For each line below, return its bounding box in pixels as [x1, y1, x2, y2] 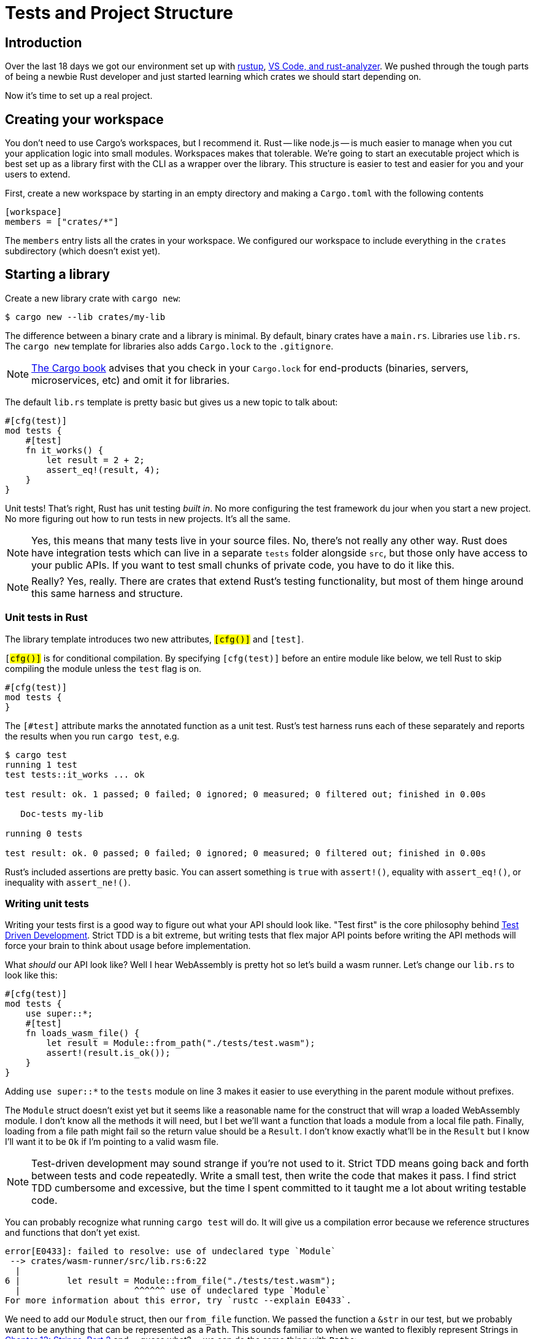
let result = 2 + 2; [46, 455, 145, 465]
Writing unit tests [5, 897, 89, 910]
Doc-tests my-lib [20, 808, 104, 819]
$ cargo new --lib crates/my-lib [5, 311, 166, 322]
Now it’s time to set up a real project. [5, 90, 153, 101]
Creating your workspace [5, 111, 164, 127]
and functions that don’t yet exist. [5, 1227, 140, 1238]
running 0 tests [5, 828, 83, 838]
